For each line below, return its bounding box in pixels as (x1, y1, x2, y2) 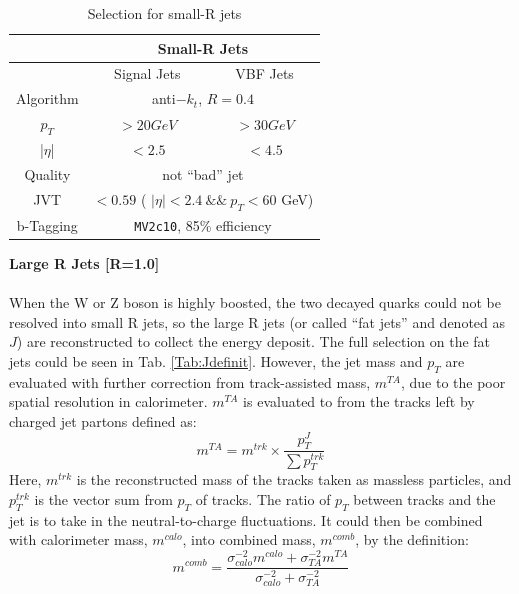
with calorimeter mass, (9, 529, 148, 550)
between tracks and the (353, 488, 496, 509)
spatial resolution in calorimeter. (9, 391, 208, 412)
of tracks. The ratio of (195, 488, 331, 509)
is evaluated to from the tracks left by (243, 391, 475, 412)
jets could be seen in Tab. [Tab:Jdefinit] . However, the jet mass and (9, 351, 423, 372)
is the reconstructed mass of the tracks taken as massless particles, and (76, 469, 512, 490)
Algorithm (16, 88, 79, 109)
